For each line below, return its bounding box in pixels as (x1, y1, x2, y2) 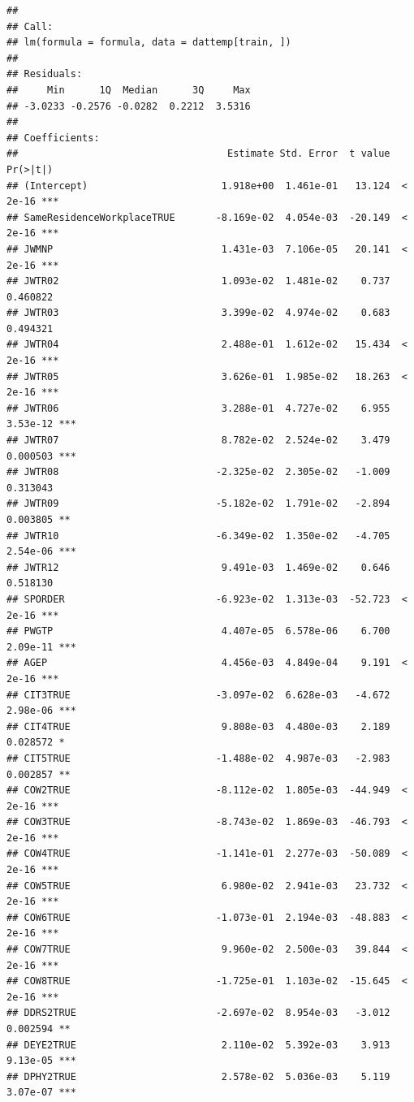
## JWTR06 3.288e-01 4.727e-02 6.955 (6, 402, 390, 414)
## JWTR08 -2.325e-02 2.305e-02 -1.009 (6, 466, 390, 478)
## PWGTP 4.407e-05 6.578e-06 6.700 (6, 625, 390, 637)
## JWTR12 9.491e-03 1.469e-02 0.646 (6, 561, 390, 573)
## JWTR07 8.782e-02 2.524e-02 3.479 (6, 434, 390, 447)
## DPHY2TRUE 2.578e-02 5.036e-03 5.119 (6, 1070, 390, 1083)
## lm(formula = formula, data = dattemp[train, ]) (6, 37, 291, 49)
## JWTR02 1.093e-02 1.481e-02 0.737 (6, 275, 390, 287)
